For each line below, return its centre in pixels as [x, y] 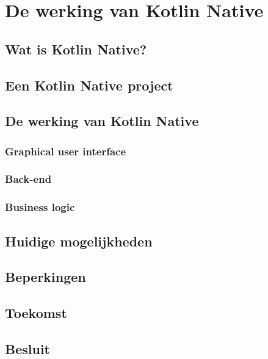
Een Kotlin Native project [89, 85]
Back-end [28, 179]
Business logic [40, 207]
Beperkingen [45, 277]
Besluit [27, 348]
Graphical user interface [66, 151]
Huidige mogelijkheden [79, 241]
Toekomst [36, 313]
